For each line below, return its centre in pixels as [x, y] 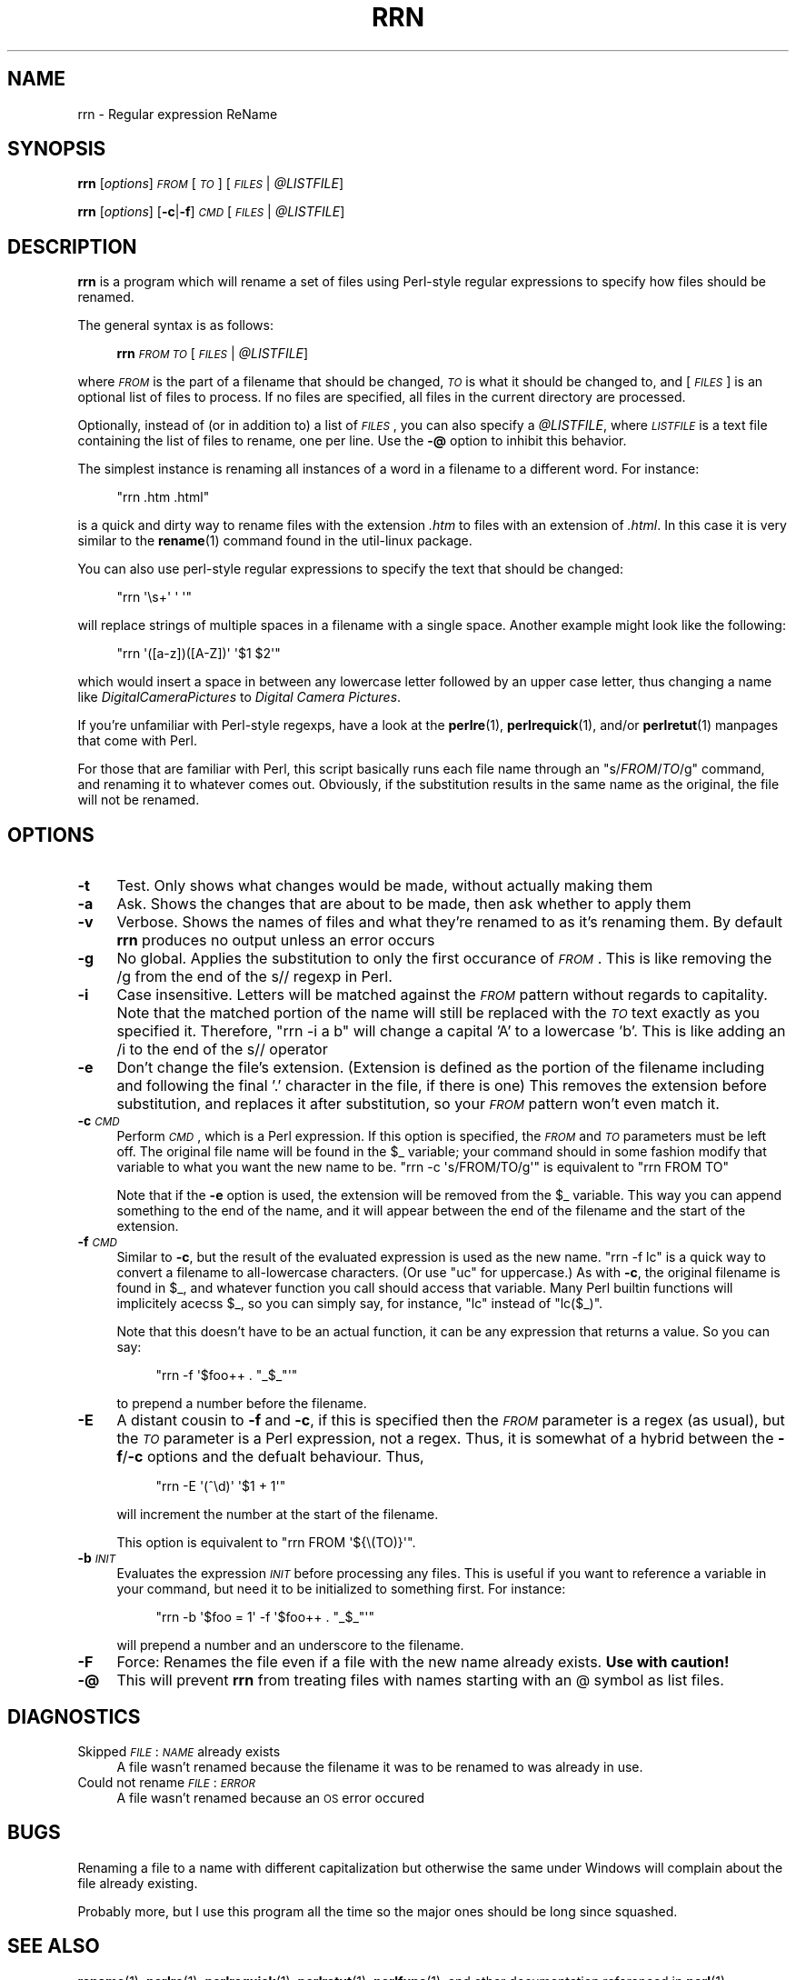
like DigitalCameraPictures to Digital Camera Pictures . [239, 697]
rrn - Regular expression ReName [178, 114]
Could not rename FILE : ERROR [167, 1782]
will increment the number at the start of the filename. [278, 1515]
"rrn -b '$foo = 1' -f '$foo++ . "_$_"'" [265, 1617]
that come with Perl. [137, 741]
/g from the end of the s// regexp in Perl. [254, 977]
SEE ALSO [54, 1946]
